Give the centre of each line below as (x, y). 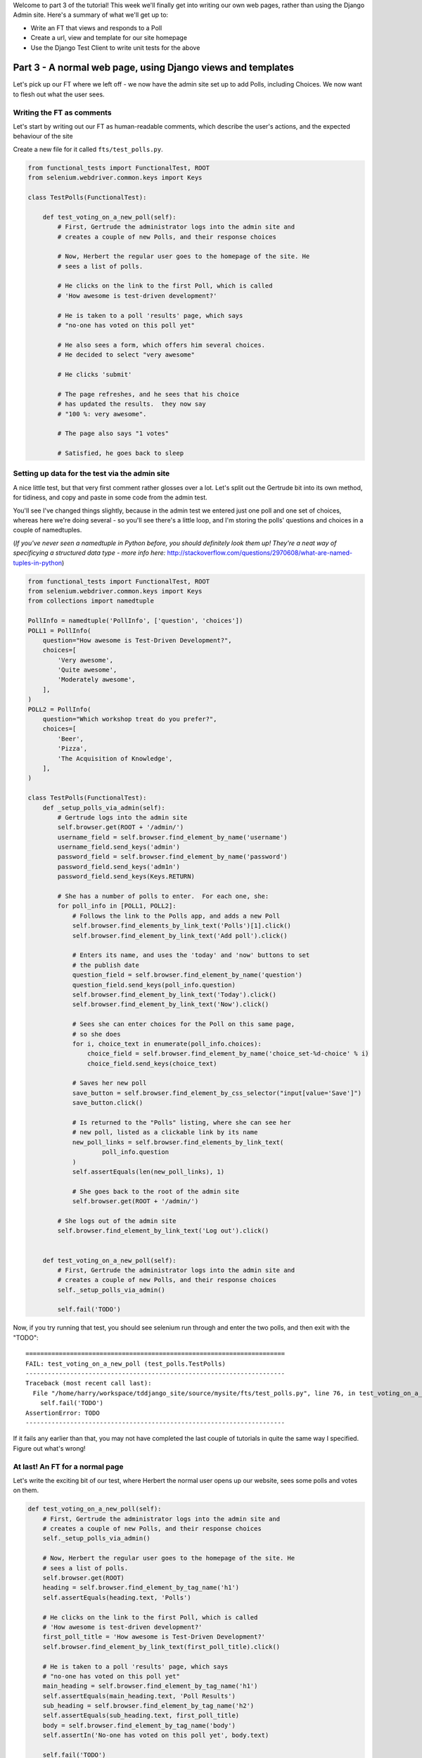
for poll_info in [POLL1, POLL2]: (117, 906)
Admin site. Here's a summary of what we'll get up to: (91, 15)
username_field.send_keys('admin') (119, 847)
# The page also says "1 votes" (113, 434)
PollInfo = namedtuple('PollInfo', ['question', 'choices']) (135, 621)
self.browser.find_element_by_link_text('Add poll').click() (180, 936)
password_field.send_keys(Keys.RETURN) (126, 877)
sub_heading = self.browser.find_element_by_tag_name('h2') (148, 1706)
